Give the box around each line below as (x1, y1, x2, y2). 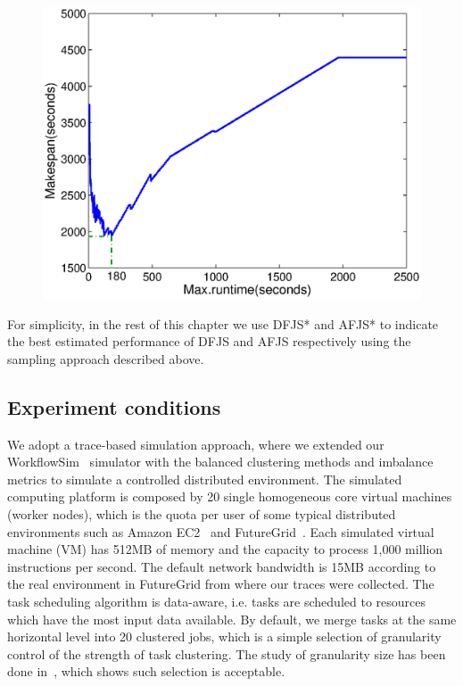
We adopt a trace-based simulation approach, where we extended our (7, 434, 384, 453)
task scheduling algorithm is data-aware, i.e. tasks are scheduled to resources (7, 592, 426, 611)
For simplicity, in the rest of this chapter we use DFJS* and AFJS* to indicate (7, 314, 439, 333)
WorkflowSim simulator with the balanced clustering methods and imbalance (7, 452, 434, 471)
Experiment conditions (7, 393, 221, 420)
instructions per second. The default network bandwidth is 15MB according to (7, 557, 436, 575)
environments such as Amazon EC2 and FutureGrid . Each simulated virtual (7, 522, 434, 541)
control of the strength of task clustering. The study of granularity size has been (7, 644, 446, 663)
